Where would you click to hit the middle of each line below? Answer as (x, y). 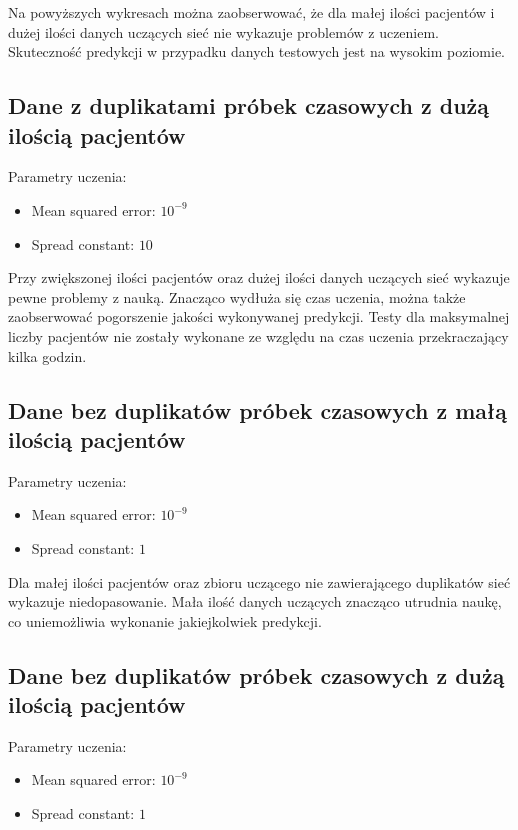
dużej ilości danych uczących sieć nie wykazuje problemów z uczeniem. (224, 31)
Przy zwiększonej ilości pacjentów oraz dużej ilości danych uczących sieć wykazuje (259, 277)
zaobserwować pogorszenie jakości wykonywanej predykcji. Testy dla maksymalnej (259, 316)
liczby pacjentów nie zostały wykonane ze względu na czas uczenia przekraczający (258, 335)
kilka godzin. (47, 355)
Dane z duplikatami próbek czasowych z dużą (249, 105)
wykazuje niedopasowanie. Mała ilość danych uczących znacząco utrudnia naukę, (255, 601)
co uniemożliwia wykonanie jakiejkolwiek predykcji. (165, 620)
